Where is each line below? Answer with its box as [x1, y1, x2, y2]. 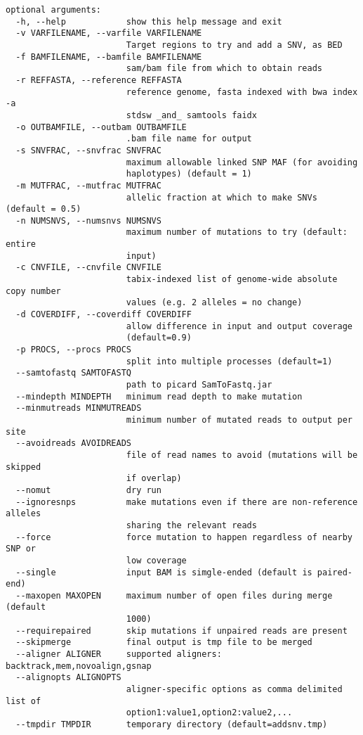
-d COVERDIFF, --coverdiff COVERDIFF [15, 309, 192, 320]
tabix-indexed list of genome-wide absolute [126, 274, 338, 285]
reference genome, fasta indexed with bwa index [126, 87, 358, 97]
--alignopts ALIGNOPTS [15, 672, 121, 683]
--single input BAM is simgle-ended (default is [15, 567, 312, 577]
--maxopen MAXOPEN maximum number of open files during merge [15, 590, 333, 601]
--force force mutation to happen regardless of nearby [15, 532, 352, 542]
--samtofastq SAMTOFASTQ [15, 368, 131, 378]
